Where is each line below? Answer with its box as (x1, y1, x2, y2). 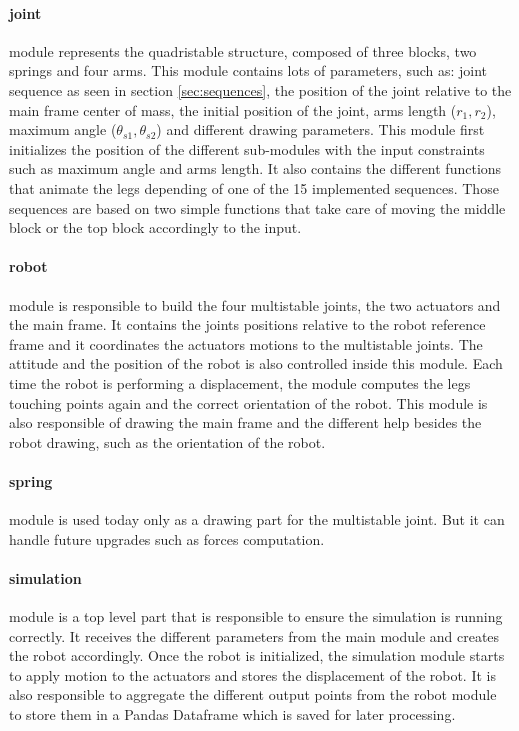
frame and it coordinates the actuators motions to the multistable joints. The (9, 333, 483, 354)
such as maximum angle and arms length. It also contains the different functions (9, 158, 502, 179)
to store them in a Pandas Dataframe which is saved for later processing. (9, 704, 456, 725)
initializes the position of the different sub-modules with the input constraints (9, 138, 485, 159)
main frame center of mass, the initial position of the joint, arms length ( (9, 99, 457, 120)
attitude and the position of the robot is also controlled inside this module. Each (9, 353, 503, 374)
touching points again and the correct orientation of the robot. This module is (9, 392, 488, 413)
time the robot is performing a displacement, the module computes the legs (9, 372, 471, 393)
